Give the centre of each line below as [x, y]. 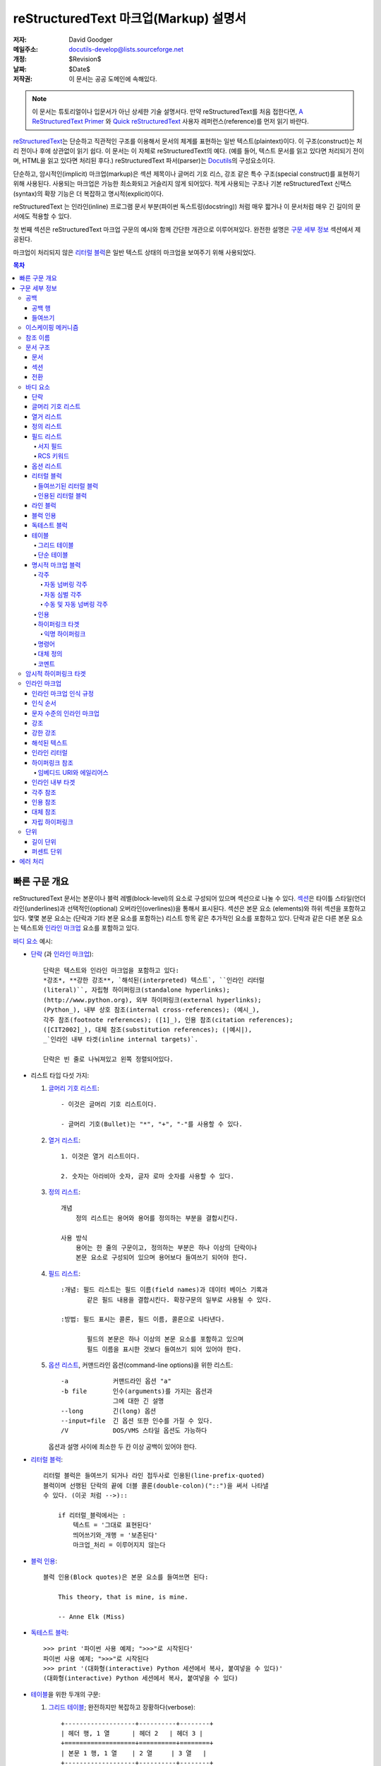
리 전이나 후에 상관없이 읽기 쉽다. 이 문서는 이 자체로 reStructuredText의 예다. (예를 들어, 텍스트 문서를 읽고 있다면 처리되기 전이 [189, 151]
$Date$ [80, 69]
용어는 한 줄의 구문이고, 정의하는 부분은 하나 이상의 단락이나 [166, 1248]
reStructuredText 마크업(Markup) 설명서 [129, 18]
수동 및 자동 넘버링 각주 [76, 605]
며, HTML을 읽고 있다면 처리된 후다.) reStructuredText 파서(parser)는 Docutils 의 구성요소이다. [144, 161]
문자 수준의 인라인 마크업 [66, 713]
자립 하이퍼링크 [53, 822]
